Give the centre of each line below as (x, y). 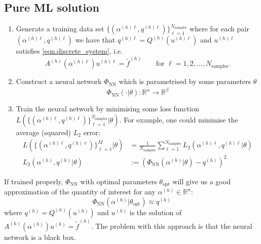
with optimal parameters (119, 181)
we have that (95, 40)
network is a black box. (40, 237)
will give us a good (201, 181)
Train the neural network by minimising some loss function (107, 109)
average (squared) (44, 132)
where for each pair (219, 29)
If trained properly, (34, 181)
